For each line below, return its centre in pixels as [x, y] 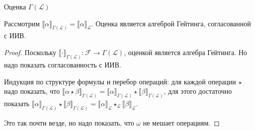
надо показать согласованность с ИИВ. [63, 64]
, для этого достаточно [198, 91]
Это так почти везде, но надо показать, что [69, 122]
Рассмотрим [22, 23]
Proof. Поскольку [30, 52]
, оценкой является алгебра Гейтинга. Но [185, 52]
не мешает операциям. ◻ [181, 122]
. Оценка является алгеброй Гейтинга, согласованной [171, 23]
